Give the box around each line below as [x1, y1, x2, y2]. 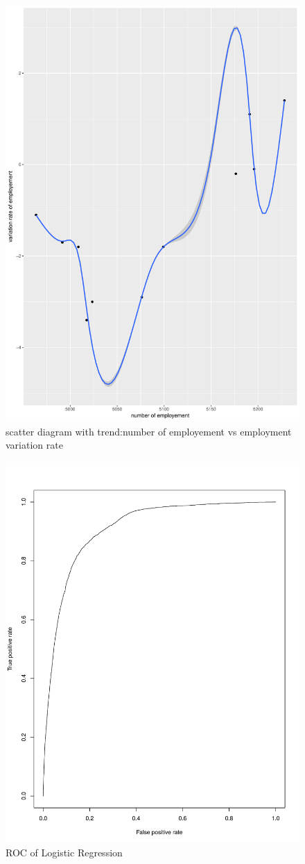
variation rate [6, 438, 63, 452]
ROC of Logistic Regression [6, 845, 123, 860]
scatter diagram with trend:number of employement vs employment [6, 424, 292, 438]
